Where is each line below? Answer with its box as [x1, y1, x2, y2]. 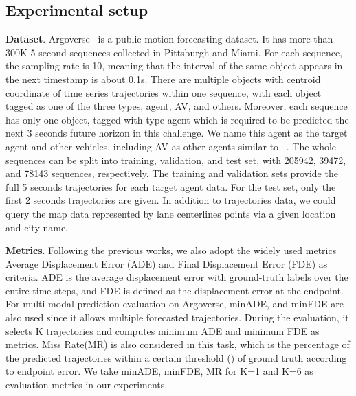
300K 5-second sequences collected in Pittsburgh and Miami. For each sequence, [5, 45, 343, 59]
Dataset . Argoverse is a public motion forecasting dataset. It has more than [5, 32, 333, 46]
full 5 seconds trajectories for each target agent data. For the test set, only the [5, 179, 336, 194]
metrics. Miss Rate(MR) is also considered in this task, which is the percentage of [5, 337, 350, 351]
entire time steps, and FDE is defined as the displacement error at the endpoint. [5, 283, 344, 297]
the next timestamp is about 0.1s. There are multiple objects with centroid [5, 71, 321, 86]
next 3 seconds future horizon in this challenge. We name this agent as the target [5, 126, 348, 140]
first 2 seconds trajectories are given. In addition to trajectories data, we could [5, 193, 336, 207]
